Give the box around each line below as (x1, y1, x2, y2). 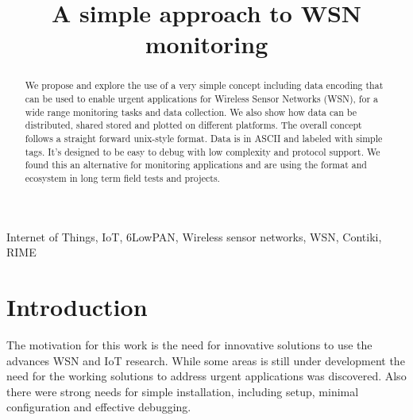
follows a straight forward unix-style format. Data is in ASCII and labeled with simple (25, 131, 383, 144)
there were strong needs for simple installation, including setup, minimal (6, 383, 359, 399)
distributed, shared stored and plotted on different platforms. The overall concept (25, 118, 362, 132)
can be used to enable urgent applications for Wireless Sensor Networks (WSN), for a (25, 92, 378, 106)
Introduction (6, 290, 148, 322)
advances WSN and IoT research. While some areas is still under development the (6, 352, 405, 368)
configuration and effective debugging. (6, 399, 191, 415)
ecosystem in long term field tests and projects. (25, 171, 220, 184)
